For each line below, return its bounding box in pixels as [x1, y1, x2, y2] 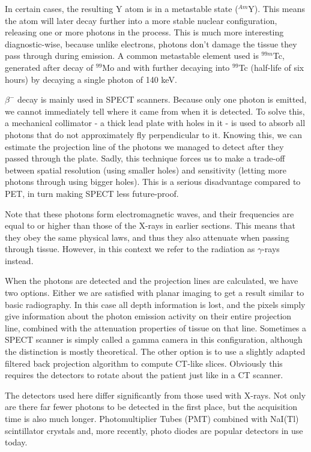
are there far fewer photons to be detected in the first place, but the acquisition [5, 400, 297, 413]
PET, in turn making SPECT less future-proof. [5, 187, 179, 199]
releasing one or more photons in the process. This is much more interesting [5, 26, 284, 38]
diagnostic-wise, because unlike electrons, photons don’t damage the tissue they [5, 37, 297, 50]
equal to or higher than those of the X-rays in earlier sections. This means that [5, 219, 296, 232]
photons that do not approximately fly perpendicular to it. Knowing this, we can [5, 128, 302, 140]
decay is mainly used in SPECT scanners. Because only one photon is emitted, [17, 93, 307, 106]
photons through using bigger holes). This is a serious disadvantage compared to [5, 175, 301, 188]
